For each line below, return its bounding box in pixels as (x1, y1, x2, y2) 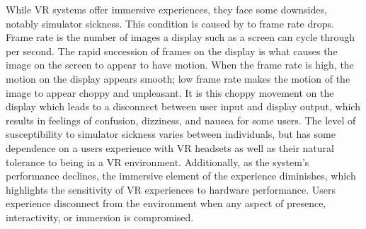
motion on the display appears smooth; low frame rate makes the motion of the (6, 71, 350, 86)
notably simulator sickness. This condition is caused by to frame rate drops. (6, 16, 334, 30)
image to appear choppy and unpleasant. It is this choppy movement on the (6, 85, 334, 100)
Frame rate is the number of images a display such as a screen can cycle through (6, 30, 355, 45)
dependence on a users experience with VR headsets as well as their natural (6, 140, 334, 155)
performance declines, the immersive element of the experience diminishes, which (6, 168, 356, 183)
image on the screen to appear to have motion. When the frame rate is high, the (6, 57, 354, 72)
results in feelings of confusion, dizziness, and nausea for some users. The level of (6, 112, 356, 127)
